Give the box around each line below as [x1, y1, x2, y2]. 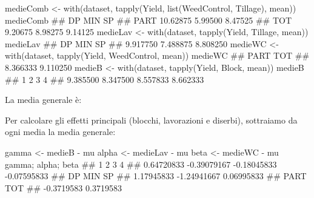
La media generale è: [5, 93, 82, 106]
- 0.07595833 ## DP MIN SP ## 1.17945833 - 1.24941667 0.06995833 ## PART [5, 170, 307, 182]
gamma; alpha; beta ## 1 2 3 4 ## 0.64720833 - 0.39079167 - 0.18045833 [5, 157, 277, 170]
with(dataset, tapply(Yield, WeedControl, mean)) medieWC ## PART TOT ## [5, 49, 310, 62]
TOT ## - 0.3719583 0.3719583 [5, 181, 122, 194]
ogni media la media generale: [5, 125, 116, 138]
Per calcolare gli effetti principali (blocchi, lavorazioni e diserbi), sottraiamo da [5, 113, 298, 126]
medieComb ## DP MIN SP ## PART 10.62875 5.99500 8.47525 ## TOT [5, 13, 292, 26]
